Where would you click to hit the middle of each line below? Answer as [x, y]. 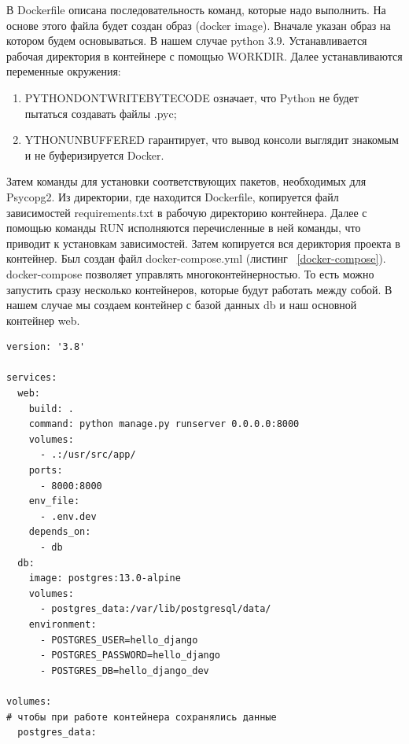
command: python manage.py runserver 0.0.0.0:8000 [164, 424]
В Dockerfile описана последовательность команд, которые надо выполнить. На [196, 9]
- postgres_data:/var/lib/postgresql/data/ [155, 609]
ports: [46, 471]
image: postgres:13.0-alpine [105, 578]
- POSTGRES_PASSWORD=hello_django [130, 656]
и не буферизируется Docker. [94, 155]
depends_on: [60, 532]
